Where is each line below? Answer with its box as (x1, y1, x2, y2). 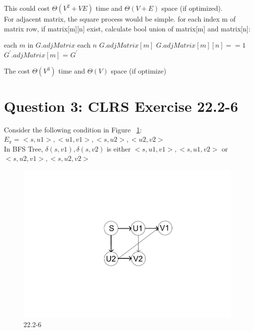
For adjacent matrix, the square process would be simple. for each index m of (4, 14, 236, 24)
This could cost (4, 3, 50, 13)
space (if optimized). (162, 3, 223, 13)
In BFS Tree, (4, 143, 43, 153)
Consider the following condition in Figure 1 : (4, 124, 142, 134)
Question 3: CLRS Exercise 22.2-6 (4, 96, 238, 116)
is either (106, 143, 131, 153)
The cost (4, 66, 30, 76)
